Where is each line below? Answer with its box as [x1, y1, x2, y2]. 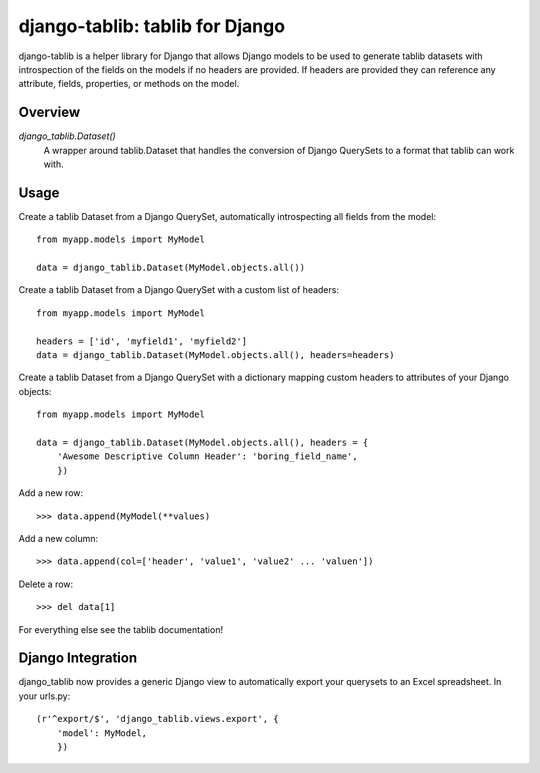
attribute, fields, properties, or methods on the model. [18, 78, 240, 90]
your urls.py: [18, 690, 71, 702]
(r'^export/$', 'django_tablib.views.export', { [36, 713, 279, 725]
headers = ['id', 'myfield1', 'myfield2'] [36, 335, 248, 347]
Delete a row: [18, 578, 74, 590]
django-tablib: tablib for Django [18, 15, 285, 37]
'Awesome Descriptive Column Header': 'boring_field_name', [56, 451, 359, 462]
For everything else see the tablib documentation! [18, 623, 224, 635]
